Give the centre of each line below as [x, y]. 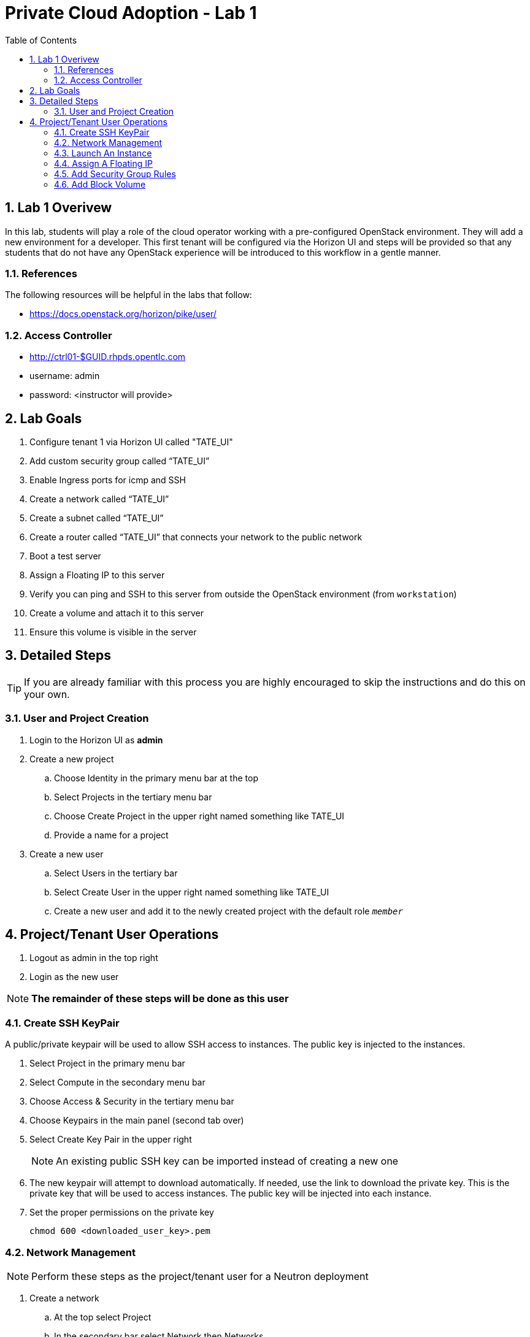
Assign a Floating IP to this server [97, 575]
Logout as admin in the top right [94, 958]
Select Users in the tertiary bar [116, 873]
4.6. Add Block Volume [100, 184]
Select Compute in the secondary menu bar [117, 1082]
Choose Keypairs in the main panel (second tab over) [137, 1121]
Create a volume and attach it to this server [117, 613]
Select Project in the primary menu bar [107, 1063]
